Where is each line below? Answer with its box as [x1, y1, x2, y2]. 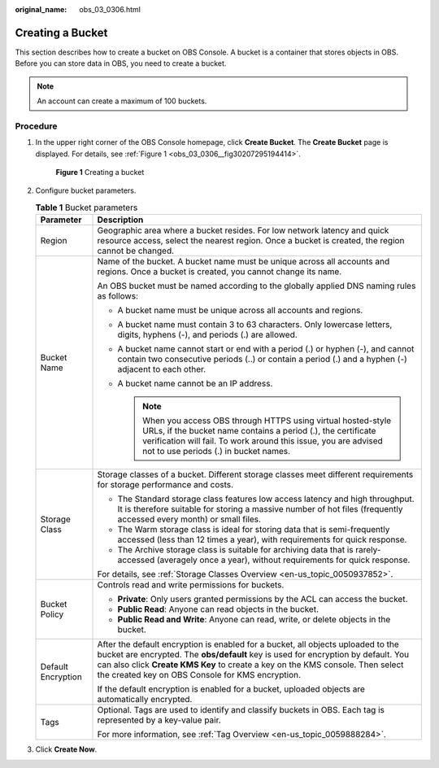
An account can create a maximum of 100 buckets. [37, 96, 207, 106]
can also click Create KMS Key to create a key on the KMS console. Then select [97, 659, 404, 670]
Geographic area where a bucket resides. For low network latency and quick [97, 225, 389, 236]
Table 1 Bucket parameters [35, 202, 138, 213]
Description [97, 214, 144, 225]
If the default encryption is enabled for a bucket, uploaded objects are [97, 683, 366, 695]
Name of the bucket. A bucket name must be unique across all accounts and [97, 256, 390, 268]
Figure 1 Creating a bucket [55, 168, 145, 177]
